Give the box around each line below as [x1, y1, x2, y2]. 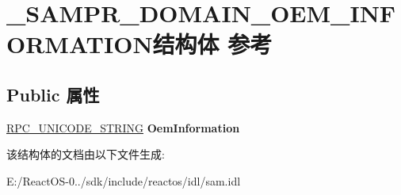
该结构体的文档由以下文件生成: [6, 146, 165, 162]
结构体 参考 [152, 28, 273, 60]
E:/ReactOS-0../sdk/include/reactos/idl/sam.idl [6, 172, 241, 189]
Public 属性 [6, 82, 100, 106]
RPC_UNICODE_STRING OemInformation [6, 119, 240, 136]
